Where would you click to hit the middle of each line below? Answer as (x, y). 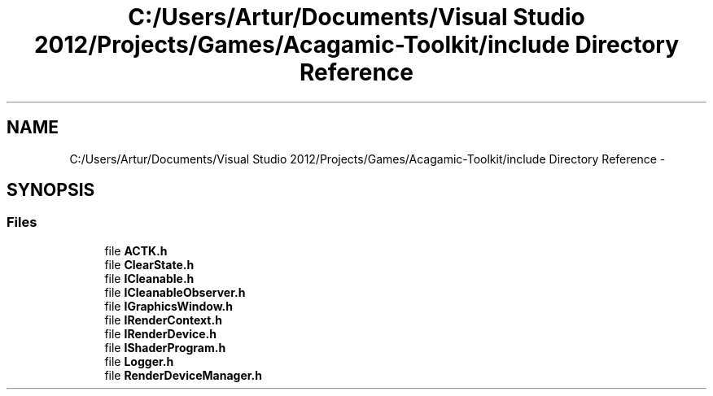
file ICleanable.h (149, 278)
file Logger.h (139, 361)
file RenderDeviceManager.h (183, 375)
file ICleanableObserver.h (175, 292)
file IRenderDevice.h (160, 333)
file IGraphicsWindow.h (168, 306)
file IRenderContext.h (163, 320)
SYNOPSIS (51, 190)
